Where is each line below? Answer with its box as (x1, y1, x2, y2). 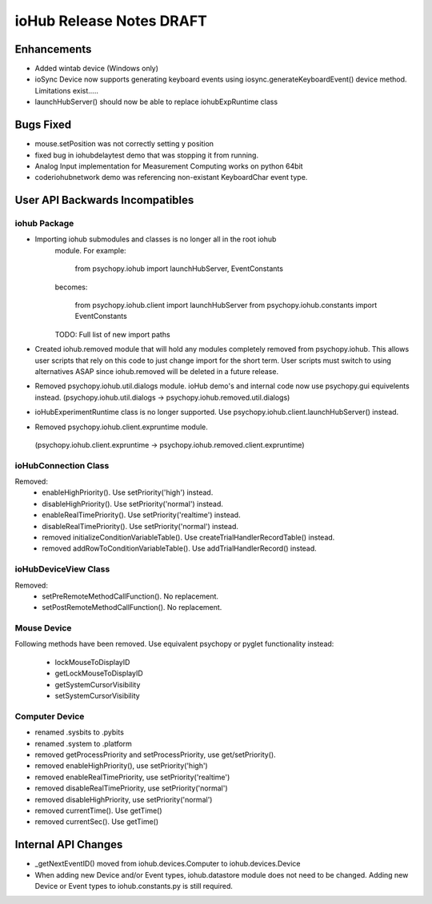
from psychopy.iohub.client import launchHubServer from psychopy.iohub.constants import (74, 301, 378, 310)
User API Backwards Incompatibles (14, 193, 194, 207)
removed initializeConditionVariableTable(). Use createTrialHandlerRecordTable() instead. (42, 532, 335, 543)
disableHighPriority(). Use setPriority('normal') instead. (42, 499, 224, 508)
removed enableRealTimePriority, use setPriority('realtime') (34, 772, 230, 782)
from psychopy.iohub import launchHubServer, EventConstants (74, 264, 284, 273)
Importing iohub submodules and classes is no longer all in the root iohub (34, 234, 277, 244)
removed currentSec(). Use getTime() (34, 817, 159, 826)
